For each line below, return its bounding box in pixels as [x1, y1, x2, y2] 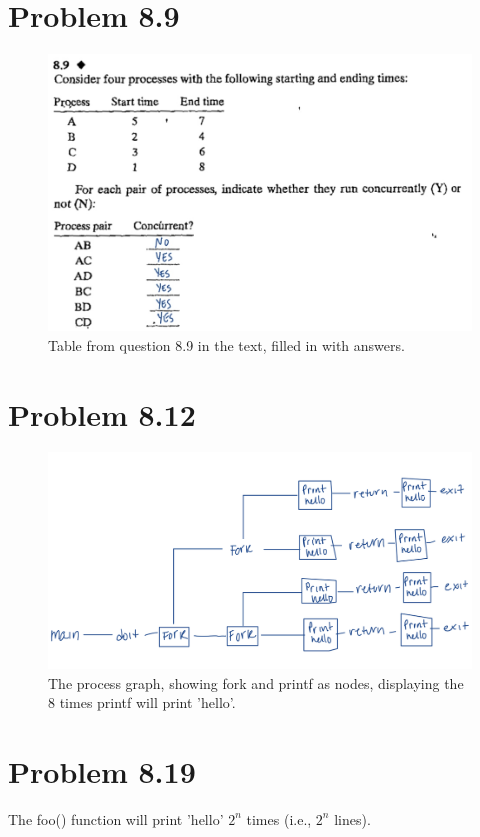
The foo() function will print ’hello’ [8, 808, 224, 829]
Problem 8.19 [8, 750, 196, 791]
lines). [334, 808, 371, 829]
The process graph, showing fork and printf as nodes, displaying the [48, 672, 464, 693]
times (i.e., [246, 808, 312, 829]
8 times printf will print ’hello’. [48, 692, 236, 713]
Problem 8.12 [8, 393, 196, 434]
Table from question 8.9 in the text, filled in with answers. [48, 334, 405, 355]
